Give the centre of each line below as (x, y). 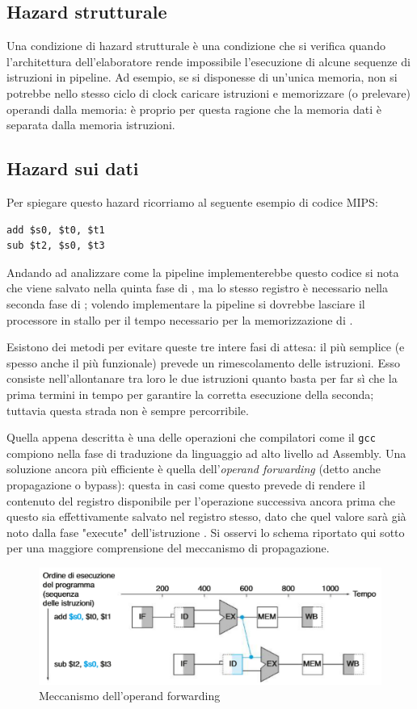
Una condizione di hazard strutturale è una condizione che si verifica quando (196, 46)
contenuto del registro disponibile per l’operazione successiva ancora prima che (201, 500)
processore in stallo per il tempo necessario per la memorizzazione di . (180, 319)
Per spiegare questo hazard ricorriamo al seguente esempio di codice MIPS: (192, 201)
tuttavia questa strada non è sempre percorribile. (128, 410)
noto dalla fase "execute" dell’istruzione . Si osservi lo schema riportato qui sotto (206, 532)
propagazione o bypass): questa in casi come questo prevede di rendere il (186, 484)
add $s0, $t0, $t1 (56, 230)
